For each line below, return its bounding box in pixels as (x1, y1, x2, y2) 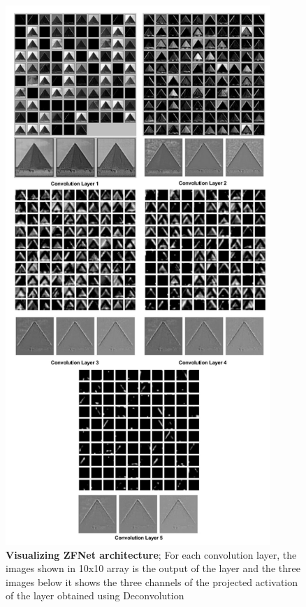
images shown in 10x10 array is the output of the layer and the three (6, 561, 300, 576)
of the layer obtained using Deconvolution (6, 588, 184, 603)
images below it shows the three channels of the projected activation (6, 574, 298, 589)
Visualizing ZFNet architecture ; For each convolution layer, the (6, 547, 297, 562)
